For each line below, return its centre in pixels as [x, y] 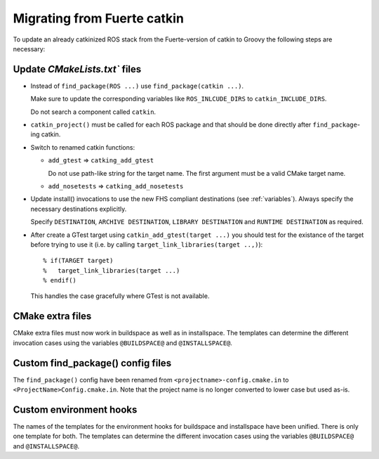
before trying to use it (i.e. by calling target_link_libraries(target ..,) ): [147, 244]
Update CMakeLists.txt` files [77, 69]
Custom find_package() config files [92, 363]
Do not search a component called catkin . [93, 112]
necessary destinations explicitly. [79, 209]
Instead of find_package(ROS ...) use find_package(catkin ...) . [137, 86]
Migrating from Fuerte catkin [98, 18]
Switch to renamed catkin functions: [83, 147]
